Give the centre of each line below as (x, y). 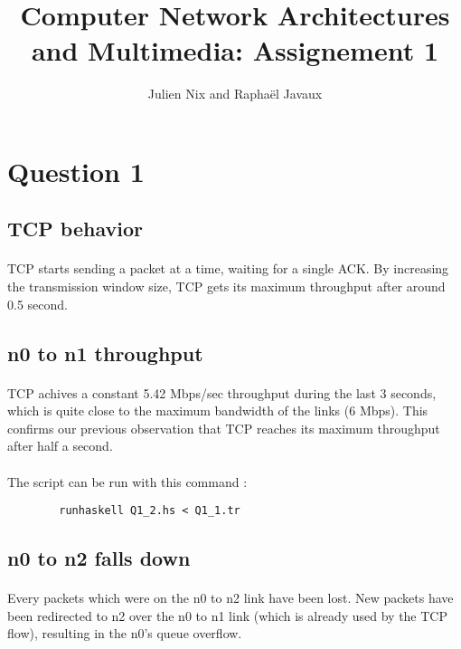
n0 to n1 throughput (105, 353)
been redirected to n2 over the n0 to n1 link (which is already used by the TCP (227, 615)
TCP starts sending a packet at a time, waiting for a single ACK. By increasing (228, 268)
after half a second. (60, 446)
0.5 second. (38, 304)
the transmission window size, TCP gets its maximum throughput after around (226, 286)
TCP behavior (75, 229)
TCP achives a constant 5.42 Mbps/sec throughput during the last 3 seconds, (222, 392)
